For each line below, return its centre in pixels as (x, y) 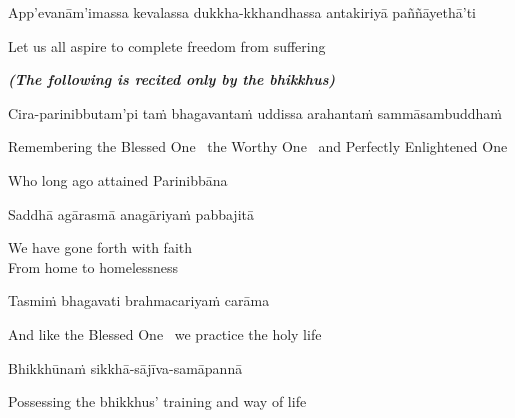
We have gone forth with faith (100, 247)
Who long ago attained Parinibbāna (118, 179)
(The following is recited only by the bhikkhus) (172, 79)
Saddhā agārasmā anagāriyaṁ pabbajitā (131, 213)
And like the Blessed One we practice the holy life (165, 333)
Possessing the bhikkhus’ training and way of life (157, 401)
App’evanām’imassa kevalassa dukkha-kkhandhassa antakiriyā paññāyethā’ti (242, 12)
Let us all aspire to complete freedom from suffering (167, 45)
